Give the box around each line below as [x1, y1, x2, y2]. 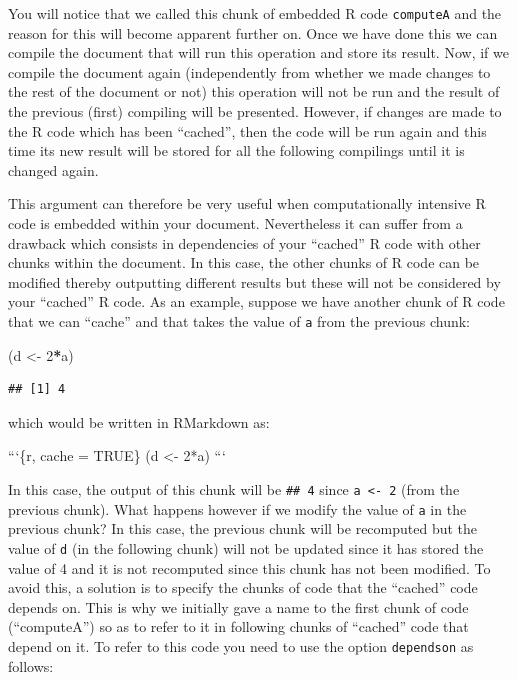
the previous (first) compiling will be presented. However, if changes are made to [8, 101, 502, 122]
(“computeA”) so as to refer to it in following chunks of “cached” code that [8, 616, 469, 637]
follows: [8, 655, 54, 676]
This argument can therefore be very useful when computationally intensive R [8, 193, 486, 214]
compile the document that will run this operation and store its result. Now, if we [8, 42, 509, 63]
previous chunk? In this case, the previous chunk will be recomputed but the [8, 518, 478, 539]
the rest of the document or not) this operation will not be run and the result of [8, 81, 500, 102]
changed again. [8, 159, 99, 180]
